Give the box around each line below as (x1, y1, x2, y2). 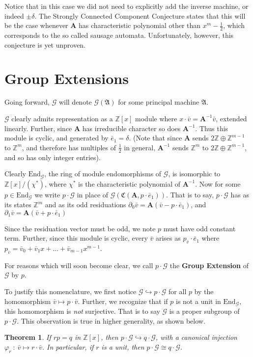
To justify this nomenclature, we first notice (4, 286, 137, 296)
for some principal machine (118, 97, 199, 107)
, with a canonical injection (155, 332, 237, 342)
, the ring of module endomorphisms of (44, 168, 162, 179)
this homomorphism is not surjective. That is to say (4, 306, 160, 316)
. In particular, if (42, 341, 94, 352)
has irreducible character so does (82, 123, 181, 133)
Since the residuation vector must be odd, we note (4, 223, 156, 233)
